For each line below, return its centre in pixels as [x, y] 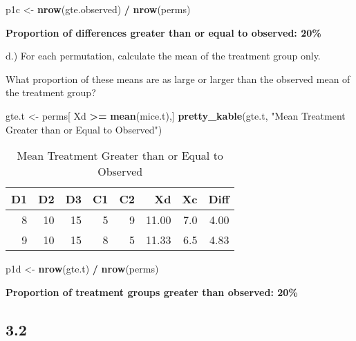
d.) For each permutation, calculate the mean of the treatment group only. [163, 56]
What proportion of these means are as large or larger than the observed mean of [178, 79]
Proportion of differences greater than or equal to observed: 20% [163, 32]
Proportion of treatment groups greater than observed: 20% [152, 292]
